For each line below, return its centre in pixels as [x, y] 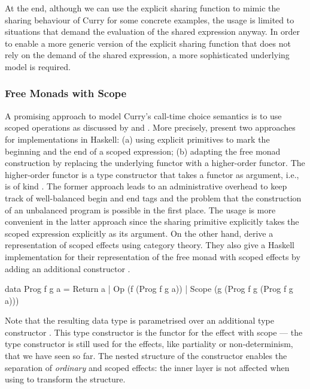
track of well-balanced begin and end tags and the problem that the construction [153, 197]
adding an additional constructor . [68, 268]
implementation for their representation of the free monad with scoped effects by [153, 256]
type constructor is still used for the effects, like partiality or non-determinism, [149, 344]
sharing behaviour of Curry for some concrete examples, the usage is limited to [150, 19]
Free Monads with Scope [66, 93]
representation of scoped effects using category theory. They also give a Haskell [150, 245]
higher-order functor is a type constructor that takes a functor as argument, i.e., [152, 174]
